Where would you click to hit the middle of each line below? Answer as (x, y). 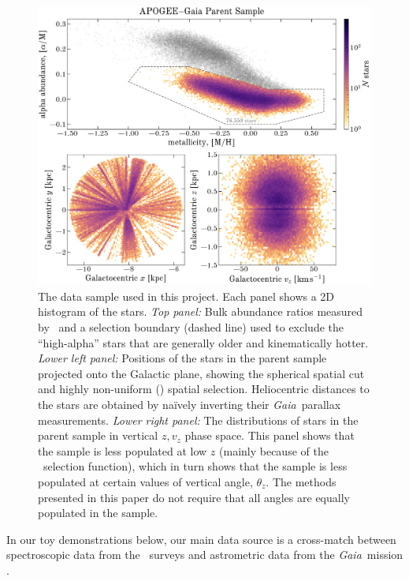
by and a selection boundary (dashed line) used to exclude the (191, 326)
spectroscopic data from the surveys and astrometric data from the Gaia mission (205, 555)
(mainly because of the (274, 450)
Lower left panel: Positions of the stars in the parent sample (182, 358)
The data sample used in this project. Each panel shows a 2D (186, 296)
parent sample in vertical (98, 435)
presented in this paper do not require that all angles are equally (194, 497)
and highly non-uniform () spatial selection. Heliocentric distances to (204, 389)
